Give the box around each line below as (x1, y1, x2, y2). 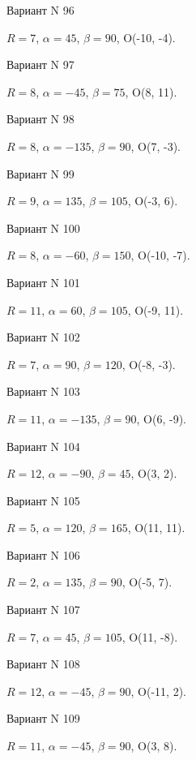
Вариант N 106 (6, 546, 80, 563)
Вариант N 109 (6, 710, 80, 727)
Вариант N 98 (6, 110, 75, 127)
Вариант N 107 (6, 601, 80, 618)
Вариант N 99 (6, 165, 75, 182)
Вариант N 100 (6, 219, 80, 236)
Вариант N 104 (6, 437, 80, 454)
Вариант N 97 (6, 56, 75, 73)
